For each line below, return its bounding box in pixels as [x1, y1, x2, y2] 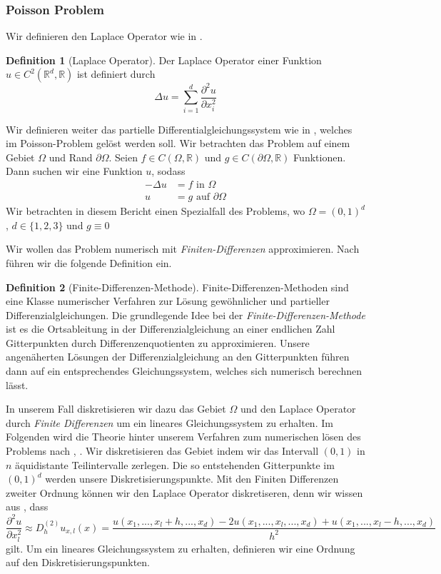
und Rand [49, 149, 93, 164]
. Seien [108, 149, 138, 164]
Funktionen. [293, 149, 346, 164]
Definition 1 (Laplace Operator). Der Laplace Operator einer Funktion [6, 52, 322, 67]
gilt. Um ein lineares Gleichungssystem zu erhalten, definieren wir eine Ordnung [6, 540, 355, 555]
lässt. [6, 377, 29, 392]
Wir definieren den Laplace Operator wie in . [6, 29, 203, 44]
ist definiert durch [76, 66, 156, 81]
